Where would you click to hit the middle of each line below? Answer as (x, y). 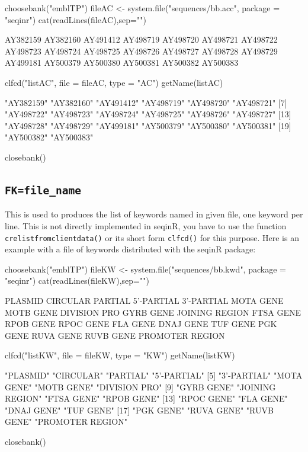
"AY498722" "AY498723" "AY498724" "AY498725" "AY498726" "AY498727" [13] (148, 114)
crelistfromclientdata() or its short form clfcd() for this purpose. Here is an (152, 237)
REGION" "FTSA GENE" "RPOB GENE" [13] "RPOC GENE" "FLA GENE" (146, 398)
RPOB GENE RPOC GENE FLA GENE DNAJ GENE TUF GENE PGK (141, 324)
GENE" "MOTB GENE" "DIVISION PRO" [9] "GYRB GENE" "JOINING (140, 387)
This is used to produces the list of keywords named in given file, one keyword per (154, 214)
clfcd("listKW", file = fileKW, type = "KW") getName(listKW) (120, 355)
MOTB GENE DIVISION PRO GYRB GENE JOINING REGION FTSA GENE (153, 312)
